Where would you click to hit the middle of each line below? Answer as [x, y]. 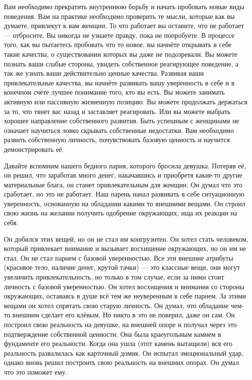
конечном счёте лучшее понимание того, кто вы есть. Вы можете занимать [114, 92]
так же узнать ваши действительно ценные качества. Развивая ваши [104, 73]
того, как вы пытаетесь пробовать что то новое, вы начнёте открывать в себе [118, 44]
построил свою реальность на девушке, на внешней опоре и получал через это [120, 324]
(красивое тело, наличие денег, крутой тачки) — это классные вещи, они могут [122, 267]
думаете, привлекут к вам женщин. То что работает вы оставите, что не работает [124, 25]
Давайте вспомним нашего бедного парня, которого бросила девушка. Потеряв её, [125, 165]
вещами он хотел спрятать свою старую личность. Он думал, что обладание [116, 305]
